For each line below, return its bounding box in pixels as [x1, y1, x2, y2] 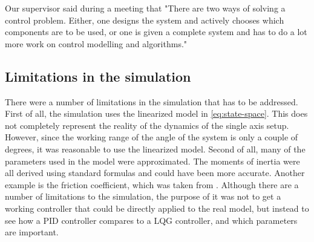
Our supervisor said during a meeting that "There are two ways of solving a [5, 2, 286, 14]
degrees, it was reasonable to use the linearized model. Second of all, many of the [5, 142, 306, 155]
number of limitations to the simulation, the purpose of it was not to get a [5, 190, 281, 203]
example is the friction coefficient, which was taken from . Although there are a [5, 178, 299, 191]
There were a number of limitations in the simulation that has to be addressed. [5, 95, 298, 108]
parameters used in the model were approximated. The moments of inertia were [5, 154, 300, 167]
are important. [5, 226, 59, 238]
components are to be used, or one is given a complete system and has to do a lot [5, 25, 307, 38]
